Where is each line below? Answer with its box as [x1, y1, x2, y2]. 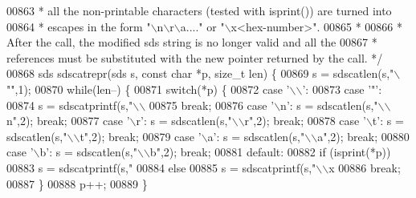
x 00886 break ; [328, 159, 401, 176]
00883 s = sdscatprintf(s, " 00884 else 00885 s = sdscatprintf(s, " [6, 159, 316, 176]
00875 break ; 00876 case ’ [149, 96, 275, 113]
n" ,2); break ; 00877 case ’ [6, 112, 130, 129]
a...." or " [180, 18, 225, 34]
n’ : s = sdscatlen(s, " [280, 96, 378, 113]
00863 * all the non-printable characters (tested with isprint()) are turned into [6, 2, 392, 18]
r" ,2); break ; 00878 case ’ [244, 112, 366, 129]
